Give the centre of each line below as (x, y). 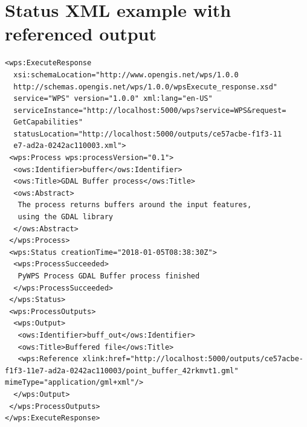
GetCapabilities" (48, 122)
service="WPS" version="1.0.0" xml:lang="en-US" (113, 99)
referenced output (81, 34)
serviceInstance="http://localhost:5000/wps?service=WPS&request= (150, 110)
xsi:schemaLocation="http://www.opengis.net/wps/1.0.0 (126, 75)
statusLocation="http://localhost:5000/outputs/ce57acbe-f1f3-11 (148, 134)
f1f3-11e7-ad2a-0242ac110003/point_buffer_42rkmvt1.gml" (122, 371)
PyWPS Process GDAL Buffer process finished (109, 276)
